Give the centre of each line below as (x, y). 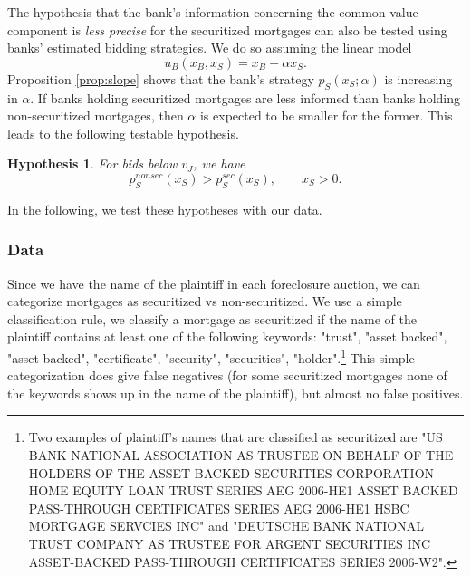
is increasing (418, 78)
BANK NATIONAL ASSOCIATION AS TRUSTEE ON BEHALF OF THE (241, 454)
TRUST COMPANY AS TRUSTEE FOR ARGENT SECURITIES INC (230, 543)
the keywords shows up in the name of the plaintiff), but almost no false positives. (235, 393)
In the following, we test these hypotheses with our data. (165, 209)
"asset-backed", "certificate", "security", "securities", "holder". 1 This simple (211, 356)
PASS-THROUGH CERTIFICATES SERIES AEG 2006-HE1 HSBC (219, 508)
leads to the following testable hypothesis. (123, 133)
